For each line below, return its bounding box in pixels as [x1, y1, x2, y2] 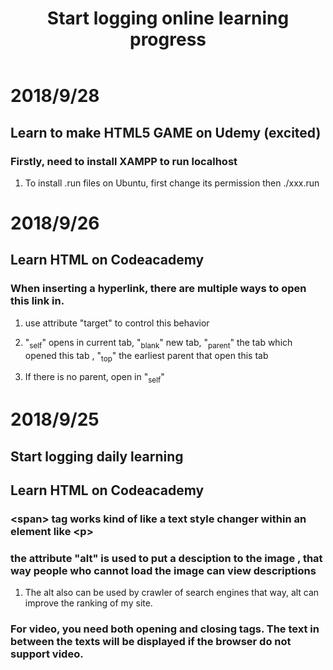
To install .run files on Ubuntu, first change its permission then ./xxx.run [24, 177, 320, 189]
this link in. [10, 294, 65, 308]
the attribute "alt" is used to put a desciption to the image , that [10, 551, 323, 565]
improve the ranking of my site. [24, 597, 153, 609]
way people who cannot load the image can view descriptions [10, 563, 317, 577]
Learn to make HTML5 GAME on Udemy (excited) [10, 124, 322, 141]
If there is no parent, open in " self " [24, 371, 165, 386]
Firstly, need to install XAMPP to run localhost [10, 154, 238, 168]
